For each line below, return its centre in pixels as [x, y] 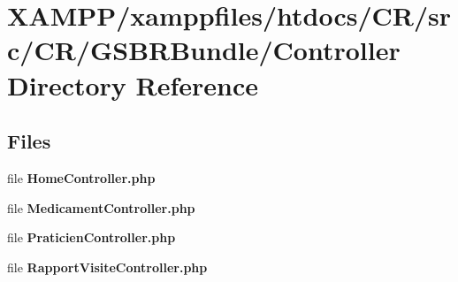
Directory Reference [133, 84]
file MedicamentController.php [101, 207]
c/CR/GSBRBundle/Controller [204, 50]
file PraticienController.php [92, 237]
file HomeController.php [81, 177]
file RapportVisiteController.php [107, 267]
